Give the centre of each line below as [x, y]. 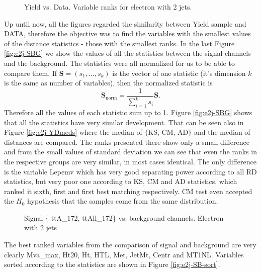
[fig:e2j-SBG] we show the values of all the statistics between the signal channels [127, 53]
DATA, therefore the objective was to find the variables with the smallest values [127, 33]
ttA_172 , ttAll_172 [82, 217]
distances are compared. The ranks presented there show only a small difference [127, 142]
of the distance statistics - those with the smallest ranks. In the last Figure [119, 43]
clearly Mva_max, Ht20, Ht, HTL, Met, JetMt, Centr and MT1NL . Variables [124, 254]
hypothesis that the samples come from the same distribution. [123, 201]
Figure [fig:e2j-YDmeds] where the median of [73, 132]
